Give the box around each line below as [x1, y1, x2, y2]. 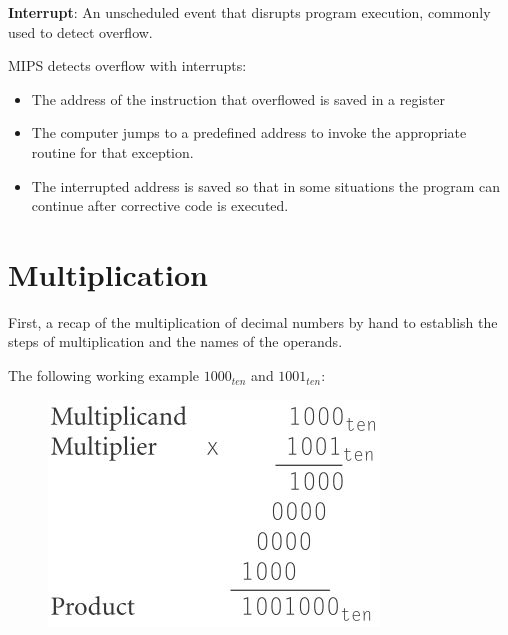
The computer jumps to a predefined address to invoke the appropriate [31, 122, 467, 143]
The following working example [8, 365, 199, 386]
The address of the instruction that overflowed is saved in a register [31, 88, 446, 109]
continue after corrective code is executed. [31, 195, 289, 216]
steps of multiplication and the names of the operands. [8, 331, 343, 352]
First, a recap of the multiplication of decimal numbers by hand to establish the [8, 311, 498, 332]
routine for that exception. [31, 141, 194, 162]
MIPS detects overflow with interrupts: [8, 55, 247, 76]
